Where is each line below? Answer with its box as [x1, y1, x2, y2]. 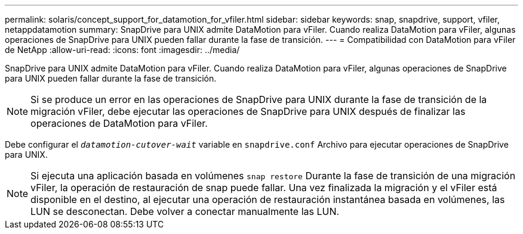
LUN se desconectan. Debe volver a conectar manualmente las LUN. [30, 205, 340, 217]
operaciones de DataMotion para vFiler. [30, 117, 208, 129]
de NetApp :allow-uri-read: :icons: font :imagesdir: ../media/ [5, 45, 240, 55]
